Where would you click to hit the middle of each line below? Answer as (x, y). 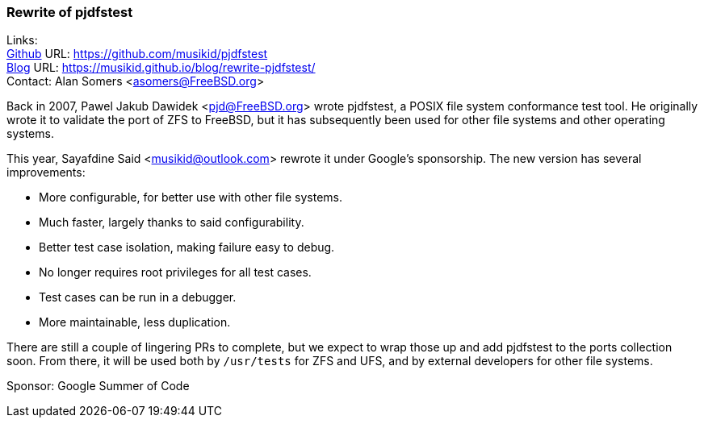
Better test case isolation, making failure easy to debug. (187, 247)
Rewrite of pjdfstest (70, 12)
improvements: (46, 173)
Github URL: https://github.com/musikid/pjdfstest (137, 54)
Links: (22, 40)
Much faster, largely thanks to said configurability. (172, 222)
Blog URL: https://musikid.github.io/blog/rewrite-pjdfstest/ (161, 68)
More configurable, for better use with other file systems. (191, 197)
